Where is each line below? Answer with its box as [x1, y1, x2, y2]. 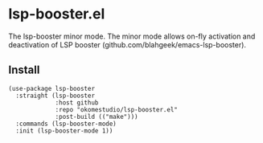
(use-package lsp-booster [8, 84, 95, 92]
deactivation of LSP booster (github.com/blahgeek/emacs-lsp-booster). [8, 39, 247, 49]
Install [8, 63, 40, 77]
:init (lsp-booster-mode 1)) [15, 126, 113, 135]
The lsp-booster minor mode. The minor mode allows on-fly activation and [8, 31, 256, 41]
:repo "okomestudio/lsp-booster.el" [55, 105, 179, 113]
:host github [55, 98, 99, 107]
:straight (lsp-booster [15, 92, 95, 100]
